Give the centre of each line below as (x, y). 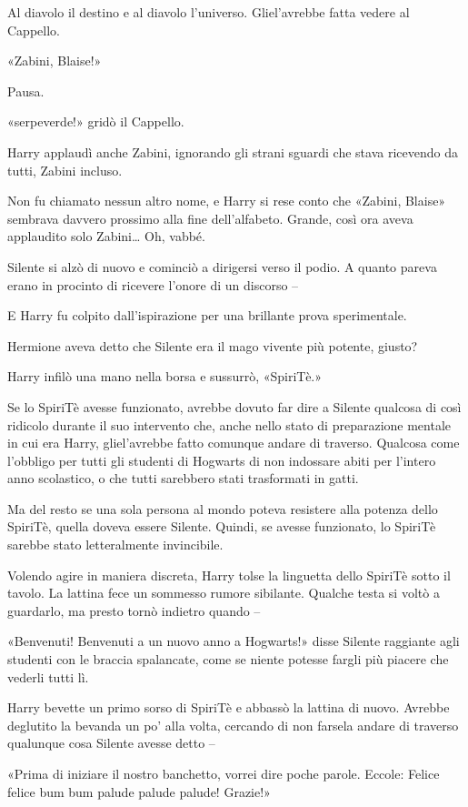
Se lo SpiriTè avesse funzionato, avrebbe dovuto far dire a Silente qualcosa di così (234, 406)
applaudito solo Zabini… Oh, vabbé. (106, 236)
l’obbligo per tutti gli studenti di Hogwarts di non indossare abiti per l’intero (222, 460)
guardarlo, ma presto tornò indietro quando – (134, 610)
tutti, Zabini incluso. (65, 170)
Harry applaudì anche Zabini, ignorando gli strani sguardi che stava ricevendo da (233, 151)
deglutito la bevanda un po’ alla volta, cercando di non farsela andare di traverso (233, 725)
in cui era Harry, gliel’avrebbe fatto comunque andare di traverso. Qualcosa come (234, 443)
